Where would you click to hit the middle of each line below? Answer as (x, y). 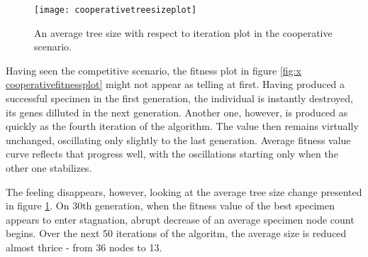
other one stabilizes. (49, 168)
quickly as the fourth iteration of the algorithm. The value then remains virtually (182, 126)
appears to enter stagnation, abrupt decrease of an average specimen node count (180, 219)
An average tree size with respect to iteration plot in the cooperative (183, 32)
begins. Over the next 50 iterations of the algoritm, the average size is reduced (176, 233)
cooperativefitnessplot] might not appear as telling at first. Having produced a (175, 84)
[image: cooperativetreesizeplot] (116, 10)
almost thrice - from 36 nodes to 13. (84, 247)
